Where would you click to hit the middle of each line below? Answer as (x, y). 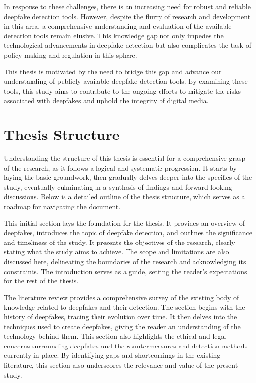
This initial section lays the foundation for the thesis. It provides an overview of (125, 223)
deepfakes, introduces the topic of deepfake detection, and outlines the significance (128, 232)
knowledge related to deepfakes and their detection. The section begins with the (125, 307)
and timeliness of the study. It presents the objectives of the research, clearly (120, 242)
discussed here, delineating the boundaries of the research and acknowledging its (125, 261)
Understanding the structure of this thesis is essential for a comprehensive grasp (125, 158)
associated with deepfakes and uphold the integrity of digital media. (106, 100)
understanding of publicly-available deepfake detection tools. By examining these (126, 81)
